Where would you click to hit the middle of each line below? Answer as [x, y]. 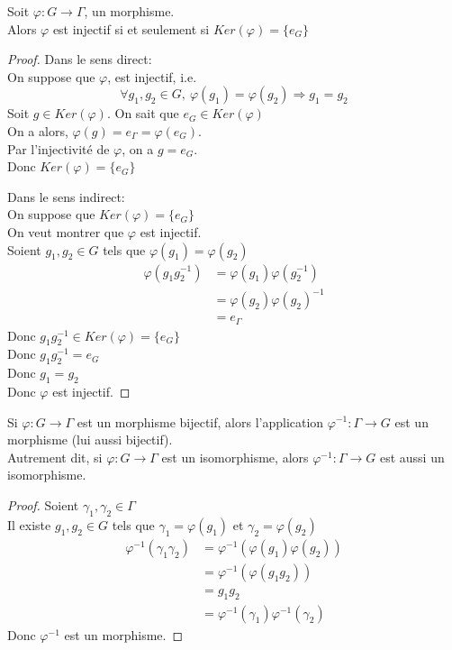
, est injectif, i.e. [152, 76]
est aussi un [412, 457]
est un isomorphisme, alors [235, 457]
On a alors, [38, 130]
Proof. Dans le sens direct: [80, 59]
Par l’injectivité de [59, 148]
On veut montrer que [66, 231]
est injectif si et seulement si [131, 28]
